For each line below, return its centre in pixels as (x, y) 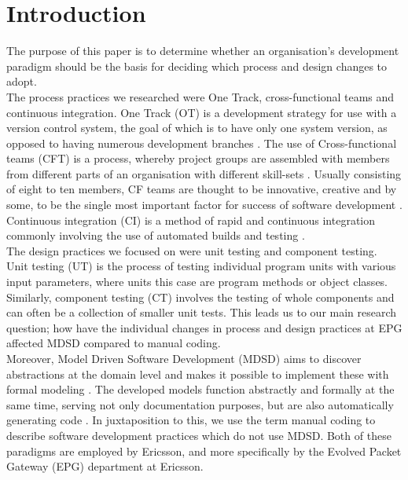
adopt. (22, 81)
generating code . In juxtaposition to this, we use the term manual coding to (191, 420)
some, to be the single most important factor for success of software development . (204, 205)
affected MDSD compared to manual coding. (114, 343)
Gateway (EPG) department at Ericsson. (105, 466)
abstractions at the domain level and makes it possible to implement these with (198, 374)
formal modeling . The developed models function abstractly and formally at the (200, 389)
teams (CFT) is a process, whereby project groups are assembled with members (198, 158)
